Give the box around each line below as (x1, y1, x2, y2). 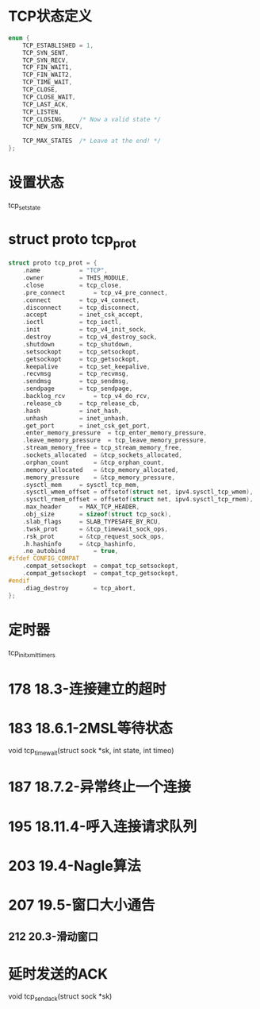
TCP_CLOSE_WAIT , (22, 93, 77, 101)
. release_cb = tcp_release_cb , (22, 399, 140, 408)
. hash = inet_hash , (22, 407, 123, 415)
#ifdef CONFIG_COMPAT (8, 555, 80, 562)
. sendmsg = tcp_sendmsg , (22, 377, 129, 385)
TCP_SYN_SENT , (22, 48, 69, 56)
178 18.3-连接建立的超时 (8, 680, 166, 698)
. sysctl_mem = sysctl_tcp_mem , (22, 481, 140, 489)
